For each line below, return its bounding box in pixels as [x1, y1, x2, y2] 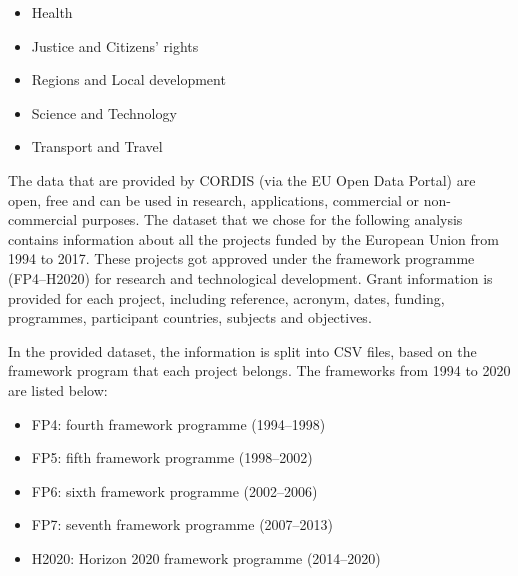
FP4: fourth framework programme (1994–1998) [31, 413, 326, 434]
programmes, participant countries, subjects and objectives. [8, 307, 372, 328]
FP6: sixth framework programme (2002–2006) [31, 480, 318, 501]
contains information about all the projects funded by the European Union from [8, 228, 499, 249]
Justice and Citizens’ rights [31, 35, 199, 56]
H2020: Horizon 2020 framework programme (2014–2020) [31, 547, 381, 568]
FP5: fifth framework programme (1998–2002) [31, 447, 313, 468]
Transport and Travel [31, 136, 163, 157]
